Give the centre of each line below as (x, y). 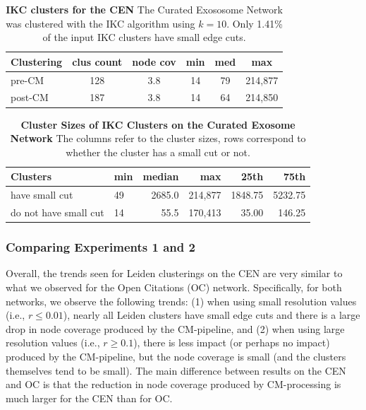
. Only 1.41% (255, 23)
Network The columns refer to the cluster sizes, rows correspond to (158, 138)
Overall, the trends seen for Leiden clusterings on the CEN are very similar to (174, 273)
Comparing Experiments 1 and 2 (100, 247)
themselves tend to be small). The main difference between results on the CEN (176, 370)
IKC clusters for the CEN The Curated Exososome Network (144, 9)
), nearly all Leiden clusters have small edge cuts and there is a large (212, 315)
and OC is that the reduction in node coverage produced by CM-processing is (173, 384)
